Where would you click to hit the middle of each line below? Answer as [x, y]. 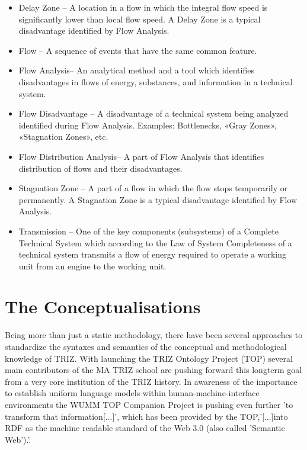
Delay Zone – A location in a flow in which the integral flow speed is [143, 7]
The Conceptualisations [103, 306]
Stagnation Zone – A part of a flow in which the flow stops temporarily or [153, 188]
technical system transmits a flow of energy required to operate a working [153, 254]
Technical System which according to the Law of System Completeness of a [155, 242]
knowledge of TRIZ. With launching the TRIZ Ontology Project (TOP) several [149, 358]
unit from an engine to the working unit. [92, 266]
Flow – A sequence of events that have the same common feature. [138, 50]
